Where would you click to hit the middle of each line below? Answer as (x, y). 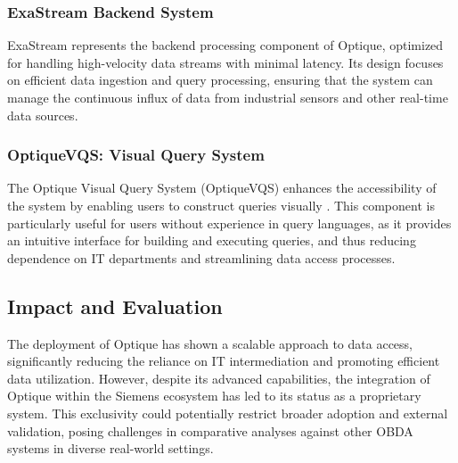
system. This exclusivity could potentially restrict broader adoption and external (228, 413)
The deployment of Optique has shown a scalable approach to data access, (210, 343)
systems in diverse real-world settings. (110, 448)
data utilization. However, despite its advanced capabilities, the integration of (219, 378)
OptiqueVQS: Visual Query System (136, 155)
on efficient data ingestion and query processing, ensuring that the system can (220, 80)
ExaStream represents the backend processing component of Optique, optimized (225, 45)
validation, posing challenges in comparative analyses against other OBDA (210, 430)
